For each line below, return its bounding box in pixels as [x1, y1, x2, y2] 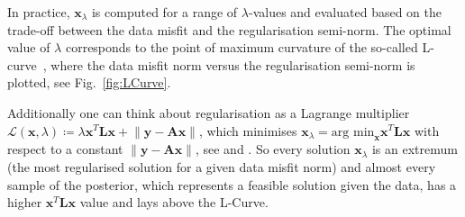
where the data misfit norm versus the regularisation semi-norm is [50, 55, 415, 74]
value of [7, 38, 50, 57]
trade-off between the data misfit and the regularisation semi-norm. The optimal [7, 20, 451, 39]
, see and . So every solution [195, 140, 351, 158]
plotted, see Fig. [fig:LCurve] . [7, 73, 171, 92]
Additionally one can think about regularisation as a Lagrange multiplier [7, 103, 410, 122]
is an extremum [371, 140, 458, 158]
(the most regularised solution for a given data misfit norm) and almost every [7, 157, 436, 176]
